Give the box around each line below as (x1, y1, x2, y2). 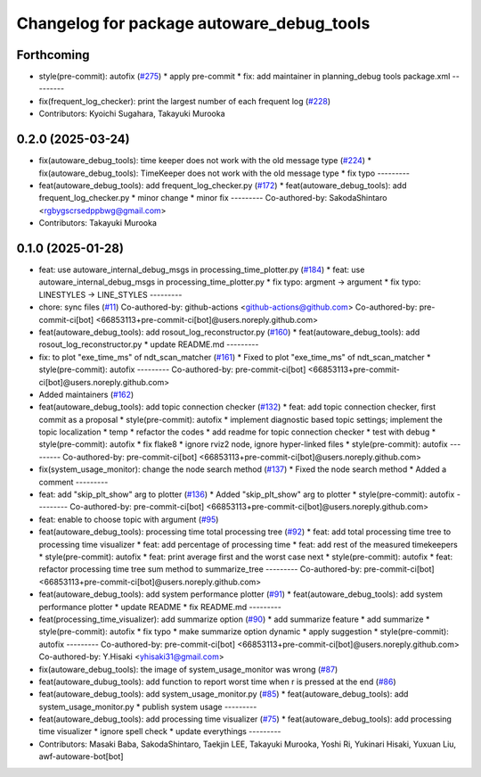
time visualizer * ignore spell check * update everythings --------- (38, 726, 281, 737)
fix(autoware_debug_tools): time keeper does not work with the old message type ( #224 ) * (38, 155, 371, 166)
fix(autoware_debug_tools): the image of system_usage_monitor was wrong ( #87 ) (38, 664, 338, 674)
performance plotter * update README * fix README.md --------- (38, 601, 282, 612)
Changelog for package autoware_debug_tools (16, 13, 371, 33)
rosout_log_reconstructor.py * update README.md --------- (38, 339, 259, 350)
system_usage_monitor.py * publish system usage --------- (38, 701, 257, 712)
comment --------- (38, 476, 109, 487)
